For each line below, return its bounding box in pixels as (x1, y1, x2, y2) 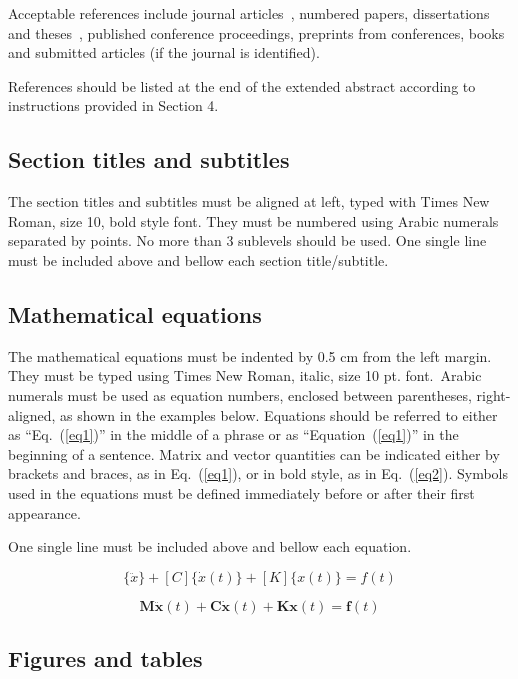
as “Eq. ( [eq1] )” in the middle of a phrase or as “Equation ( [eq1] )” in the (8, 424, 459, 445)
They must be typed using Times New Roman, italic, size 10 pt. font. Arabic (8, 365, 482, 386)
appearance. (8, 502, 81, 523)
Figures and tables (8, 643, 203, 674)
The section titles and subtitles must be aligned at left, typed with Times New (8, 191, 490, 212)
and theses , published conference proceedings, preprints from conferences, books (8, 22, 505, 43)
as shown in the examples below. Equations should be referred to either (60, 404, 498, 425)
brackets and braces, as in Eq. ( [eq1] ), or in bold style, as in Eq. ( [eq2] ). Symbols (8, 463, 508, 484)
